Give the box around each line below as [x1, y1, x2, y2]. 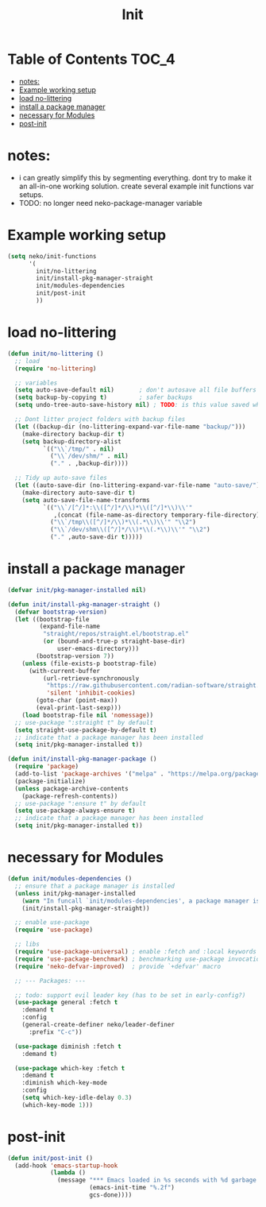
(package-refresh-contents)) [21, 792, 118, 800]
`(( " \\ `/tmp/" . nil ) [42, 445, 114, 453]
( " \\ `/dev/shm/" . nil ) [49, 452, 129, 460]
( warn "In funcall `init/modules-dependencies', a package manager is [21, 896, 260, 905]
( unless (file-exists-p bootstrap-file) [21, 660, 157, 667]
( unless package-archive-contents [14, 784, 129, 792]
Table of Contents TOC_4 [7, 50, 175, 68]
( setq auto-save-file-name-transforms [21, 496, 150, 504]
